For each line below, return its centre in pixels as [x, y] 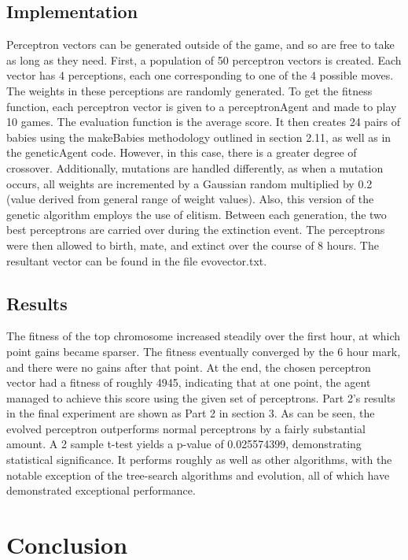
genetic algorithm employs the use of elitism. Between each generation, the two [197, 214]
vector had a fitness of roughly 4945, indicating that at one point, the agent [189, 382]
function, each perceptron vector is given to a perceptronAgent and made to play [202, 106]
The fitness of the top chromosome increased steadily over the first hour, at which [204, 336]
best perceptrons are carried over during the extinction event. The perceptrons [196, 230]
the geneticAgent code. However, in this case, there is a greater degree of [182, 152]
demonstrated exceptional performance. [101, 490]
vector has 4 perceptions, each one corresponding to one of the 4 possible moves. [200, 75]
